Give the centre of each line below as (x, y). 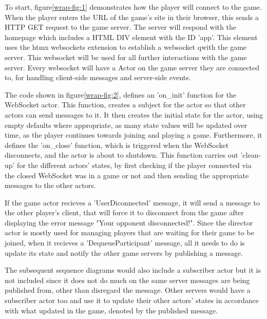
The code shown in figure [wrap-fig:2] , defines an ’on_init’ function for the (121, 94)
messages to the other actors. (50, 185)
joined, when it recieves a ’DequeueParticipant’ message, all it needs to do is (125, 243)
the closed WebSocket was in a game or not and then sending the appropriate (127, 175)
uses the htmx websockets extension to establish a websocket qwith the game (126, 47)
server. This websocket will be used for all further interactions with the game (126, 57)
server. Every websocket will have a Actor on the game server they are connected (132, 67)
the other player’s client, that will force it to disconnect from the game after (124, 212)
